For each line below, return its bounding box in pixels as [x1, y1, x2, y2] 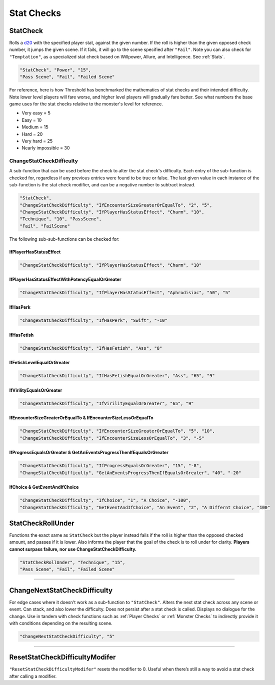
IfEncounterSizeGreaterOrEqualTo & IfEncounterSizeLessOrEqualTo [9, 415, 153, 421]
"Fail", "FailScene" [19, 223, 70, 229]
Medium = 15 [21, 124, 48, 130]
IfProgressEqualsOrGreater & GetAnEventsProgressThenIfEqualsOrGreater [9, 450, 168, 456]
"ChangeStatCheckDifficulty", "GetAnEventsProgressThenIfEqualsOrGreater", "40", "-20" [19, 470, 241, 476]
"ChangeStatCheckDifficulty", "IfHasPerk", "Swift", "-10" [19, 317, 167, 323]
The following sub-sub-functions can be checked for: [9, 236, 120, 242]
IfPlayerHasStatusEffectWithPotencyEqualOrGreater [9, 276, 121, 282]
